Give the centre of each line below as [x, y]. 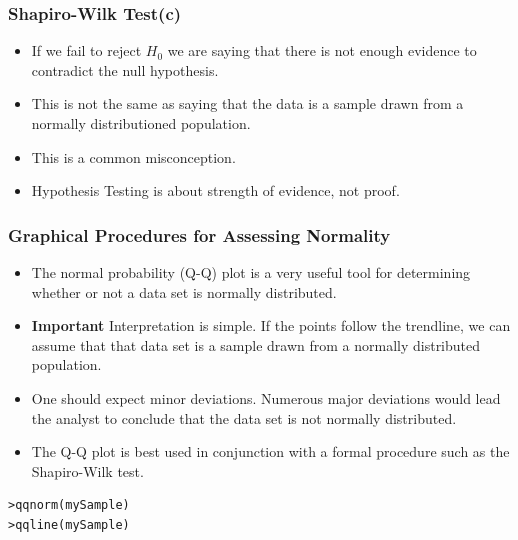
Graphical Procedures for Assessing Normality [199, 234]
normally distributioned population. [141, 123]
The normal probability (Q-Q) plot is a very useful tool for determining [251, 272]
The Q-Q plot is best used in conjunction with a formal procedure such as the [270, 451]
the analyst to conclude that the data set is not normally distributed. [244, 417]
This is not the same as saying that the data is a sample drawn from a [247, 103]
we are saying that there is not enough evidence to [322, 50]
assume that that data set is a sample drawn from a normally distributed [256, 344]
